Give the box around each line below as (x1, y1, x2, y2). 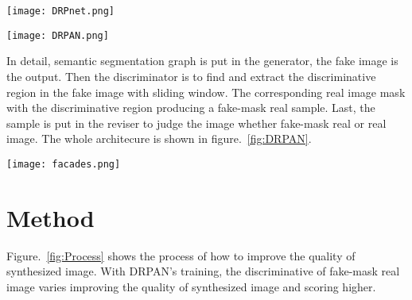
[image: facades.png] (6, 158, 121, 170)
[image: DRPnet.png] (6, 6, 115, 17)
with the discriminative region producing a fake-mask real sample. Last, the (6, 99, 375, 116)
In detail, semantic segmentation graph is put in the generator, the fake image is (6, 52, 398, 69)
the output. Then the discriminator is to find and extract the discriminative (6, 67, 376, 84)
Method (6, 201, 95, 233)
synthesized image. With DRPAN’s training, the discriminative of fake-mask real (6, 263, 400, 279)
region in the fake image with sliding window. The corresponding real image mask (6, 83, 406, 100)
